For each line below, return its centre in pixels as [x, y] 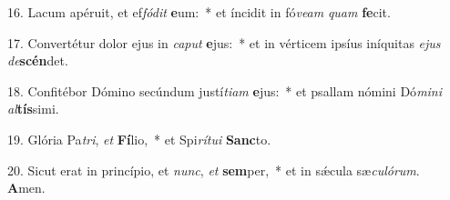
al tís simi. [33, 109]
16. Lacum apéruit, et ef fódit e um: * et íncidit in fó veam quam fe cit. [199, 12]
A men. [26, 188]
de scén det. [38, 60]
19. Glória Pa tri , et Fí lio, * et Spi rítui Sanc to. [139, 139]
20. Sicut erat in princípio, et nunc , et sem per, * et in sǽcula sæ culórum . [214, 170]
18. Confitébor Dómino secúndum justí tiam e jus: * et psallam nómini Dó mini [225, 90]
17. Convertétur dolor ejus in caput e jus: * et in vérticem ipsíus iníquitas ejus [224, 42]
